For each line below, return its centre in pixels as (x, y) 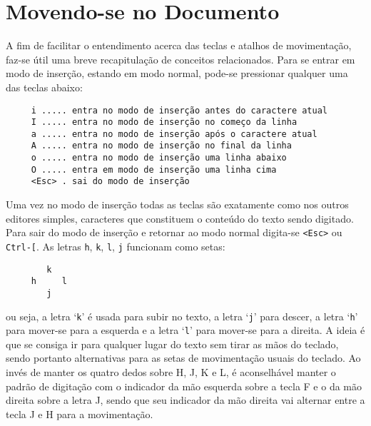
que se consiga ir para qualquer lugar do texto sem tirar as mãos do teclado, (172, 344)
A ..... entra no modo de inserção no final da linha (161, 146)
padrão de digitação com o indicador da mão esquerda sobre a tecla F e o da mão (184, 386)
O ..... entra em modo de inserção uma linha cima (154, 169)
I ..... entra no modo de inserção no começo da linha (164, 122)
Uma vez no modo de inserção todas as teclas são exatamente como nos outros (177, 204)
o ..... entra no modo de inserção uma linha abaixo (159, 158)
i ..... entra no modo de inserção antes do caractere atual (179, 110)
